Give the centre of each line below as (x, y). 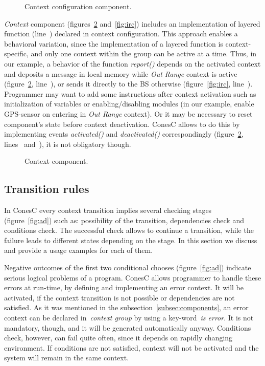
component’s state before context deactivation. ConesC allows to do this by (122, 124)
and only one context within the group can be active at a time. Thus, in (144, 53)
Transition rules (47, 189)
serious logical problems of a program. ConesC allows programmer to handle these (133, 277)
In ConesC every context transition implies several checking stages (108, 210)
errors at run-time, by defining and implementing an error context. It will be (124, 287)
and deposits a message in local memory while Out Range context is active (121, 73)
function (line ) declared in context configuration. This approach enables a (121, 34)
